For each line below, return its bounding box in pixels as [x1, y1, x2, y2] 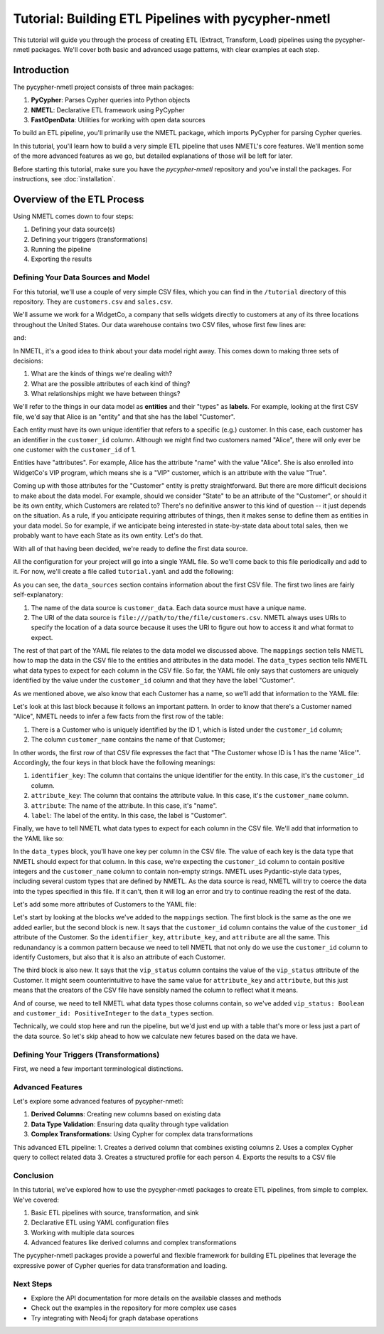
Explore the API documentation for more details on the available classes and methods [31, 1294, 282, 1302]
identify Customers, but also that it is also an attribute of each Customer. [13, 953, 226, 961]
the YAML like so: [13, 834, 64, 843]
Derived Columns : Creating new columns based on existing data [31, 1110, 221, 1119]
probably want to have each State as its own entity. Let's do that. [13, 531, 203, 540]
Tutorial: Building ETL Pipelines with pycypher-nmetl [13, 11, 331, 26]
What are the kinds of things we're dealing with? [31, 370, 173, 378]
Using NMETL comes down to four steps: [13, 212, 134, 220]
